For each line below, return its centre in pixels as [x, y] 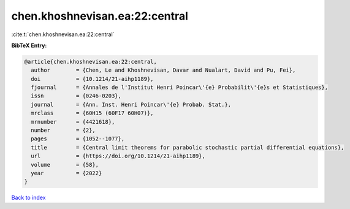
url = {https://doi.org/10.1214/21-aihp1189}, [118, 156]
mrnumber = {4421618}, [73, 122]
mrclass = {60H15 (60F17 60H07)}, [92, 113]
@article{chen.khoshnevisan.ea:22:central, [91, 62]
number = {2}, [63, 131]
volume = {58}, [65, 165]
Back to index [29, 198]
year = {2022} [67, 173]
